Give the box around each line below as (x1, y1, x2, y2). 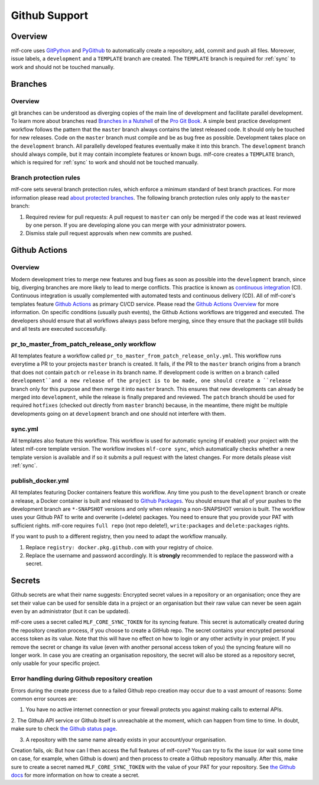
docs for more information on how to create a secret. (11, 771, 140, 779)
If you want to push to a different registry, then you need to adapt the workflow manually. (11, 533, 227, 540)
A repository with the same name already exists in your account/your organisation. (25, 736, 227, 743)
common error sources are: (11, 695, 78, 702)
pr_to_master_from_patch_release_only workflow (11, 340, 157, 348)
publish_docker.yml (11, 476, 69, 484)
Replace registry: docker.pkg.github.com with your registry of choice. (25, 543, 214, 551)
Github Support (11, 9, 89, 22)
